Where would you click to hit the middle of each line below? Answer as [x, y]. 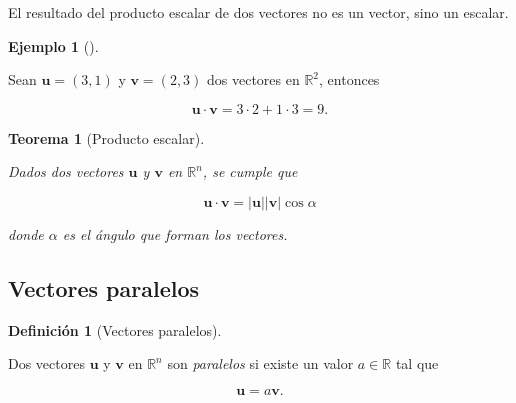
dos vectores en [253, 79]
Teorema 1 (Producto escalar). [106, 137]
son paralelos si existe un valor [260, 363]
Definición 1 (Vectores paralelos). [115, 329]
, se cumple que [250, 171]
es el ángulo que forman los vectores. [175, 233]
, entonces [349, 79]
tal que [417, 363]
